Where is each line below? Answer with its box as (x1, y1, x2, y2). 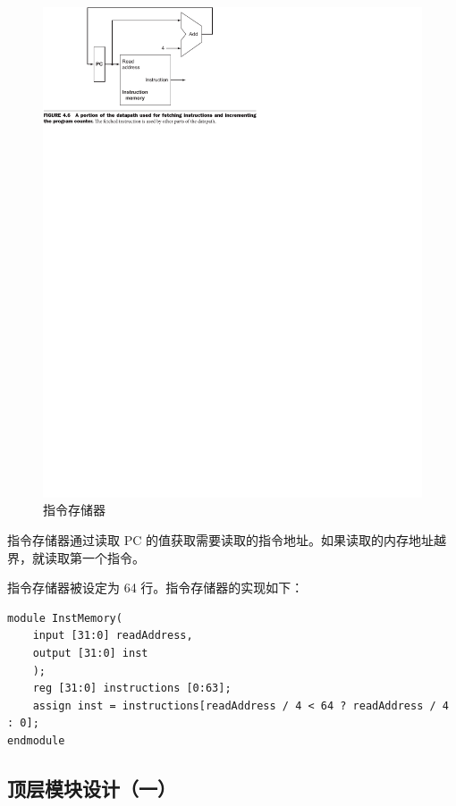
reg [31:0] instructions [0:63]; (32, 682, 232, 695)
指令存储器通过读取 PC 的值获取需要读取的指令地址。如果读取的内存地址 (7, 531, 434, 550)
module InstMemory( (7, 611, 122, 625)
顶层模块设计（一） (7, 775, 176, 802)
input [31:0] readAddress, (32, 629, 193, 642)
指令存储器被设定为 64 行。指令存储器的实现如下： (7, 578, 304, 597)
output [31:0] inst (32, 647, 148, 660)
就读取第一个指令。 (31, 548, 145, 567)
